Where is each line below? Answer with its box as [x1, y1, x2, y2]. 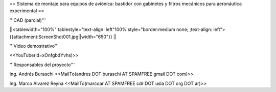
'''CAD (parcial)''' [9, 17, 46, 23]
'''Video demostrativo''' [9, 43, 59, 49]
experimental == [9, 8, 44, 14]
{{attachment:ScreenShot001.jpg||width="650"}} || [9, 34, 117, 40]
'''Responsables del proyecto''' [9, 62, 75, 68]
